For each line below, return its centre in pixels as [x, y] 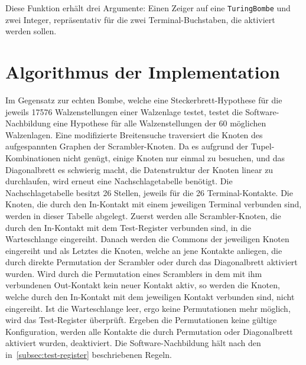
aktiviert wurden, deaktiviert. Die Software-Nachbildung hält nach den [133, 343]
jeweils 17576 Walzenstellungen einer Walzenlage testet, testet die [124, 111]
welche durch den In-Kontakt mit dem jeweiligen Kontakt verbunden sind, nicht [150, 297]
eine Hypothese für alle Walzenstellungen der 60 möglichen [160, 123]
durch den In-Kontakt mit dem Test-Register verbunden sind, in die [128, 227]
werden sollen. [31, 31]
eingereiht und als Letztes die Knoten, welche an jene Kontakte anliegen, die [144, 250]
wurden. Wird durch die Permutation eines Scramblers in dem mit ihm [134, 273]
